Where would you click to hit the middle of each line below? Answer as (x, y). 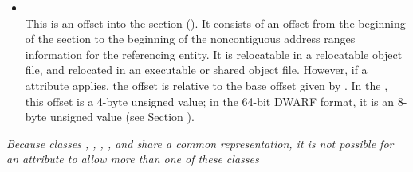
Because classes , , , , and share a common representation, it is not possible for (200, 143)
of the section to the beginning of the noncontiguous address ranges (190, 39)
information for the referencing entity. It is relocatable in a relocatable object (214, 54)
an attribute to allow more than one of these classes (133, 159)
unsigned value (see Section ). (122, 117)
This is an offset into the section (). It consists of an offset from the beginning (215, 23)
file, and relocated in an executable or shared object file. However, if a (196, 70)
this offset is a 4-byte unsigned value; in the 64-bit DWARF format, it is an (210, 101)
